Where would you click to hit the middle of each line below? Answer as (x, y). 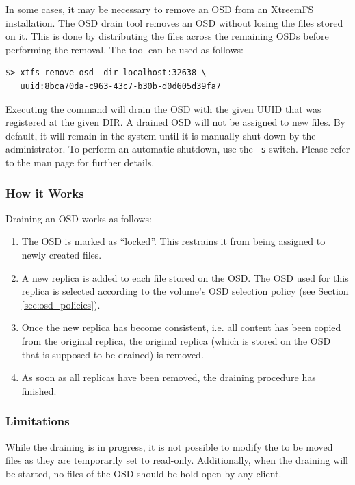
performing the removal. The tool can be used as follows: (124, 49)
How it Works (45, 193)
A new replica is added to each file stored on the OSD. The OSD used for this (185, 277)
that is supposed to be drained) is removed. (113, 354)
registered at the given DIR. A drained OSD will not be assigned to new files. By (176, 122)
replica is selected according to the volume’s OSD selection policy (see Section (185, 291)
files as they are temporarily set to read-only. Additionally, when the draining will (177, 460)
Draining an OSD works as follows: (79, 218)
